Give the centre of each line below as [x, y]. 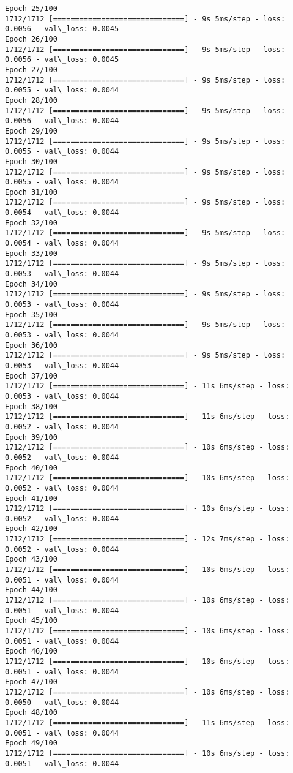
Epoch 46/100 [31, 651]
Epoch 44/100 [31, 590]
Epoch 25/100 [31, 9]
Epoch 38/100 [31, 406]
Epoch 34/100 [31, 284]
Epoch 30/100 [31, 161]
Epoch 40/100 [31, 468]
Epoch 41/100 [31, 498]
